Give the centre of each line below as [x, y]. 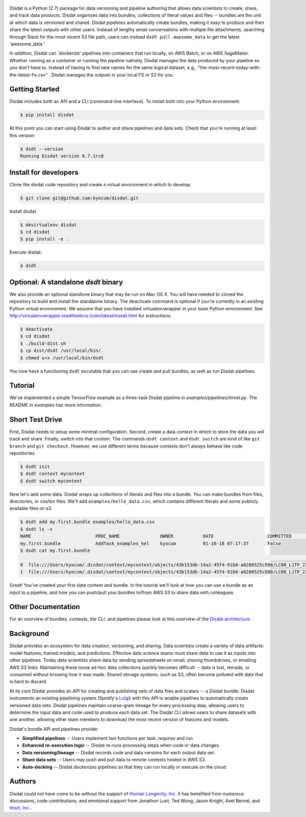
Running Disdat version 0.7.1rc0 [62, 156]
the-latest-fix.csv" [29, 75]
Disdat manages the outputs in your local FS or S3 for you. [113, 75]
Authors [23, 782]
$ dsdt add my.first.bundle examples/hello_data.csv [87, 522]
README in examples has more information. [56, 405]
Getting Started [34, 89]
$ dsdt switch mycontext [51, 481]
